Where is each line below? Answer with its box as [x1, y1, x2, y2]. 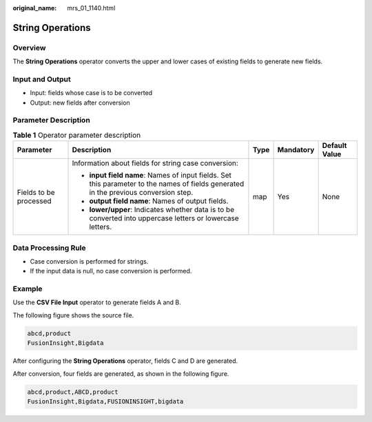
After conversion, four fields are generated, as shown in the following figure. [12, 369, 229, 378]
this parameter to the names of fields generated [89, 179, 245, 189]
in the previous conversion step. [89, 188, 194, 198]
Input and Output [12, 74, 72, 84]
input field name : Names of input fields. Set [89, 171, 232, 180]
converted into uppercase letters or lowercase [89, 213, 239, 223]
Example [12, 284, 43, 294]
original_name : [12, 4, 57, 12]
